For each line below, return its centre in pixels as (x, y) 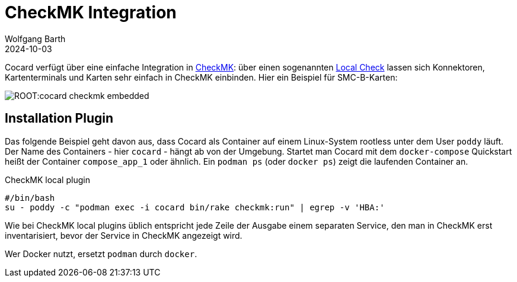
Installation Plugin (59, 118)
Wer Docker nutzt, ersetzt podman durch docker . (101, 254)
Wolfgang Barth (35, 39)
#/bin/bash (30, 198)
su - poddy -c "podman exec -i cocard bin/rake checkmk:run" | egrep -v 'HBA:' (195, 207)
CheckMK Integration (91, 12)
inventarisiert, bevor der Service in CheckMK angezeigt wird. (124, 235)
